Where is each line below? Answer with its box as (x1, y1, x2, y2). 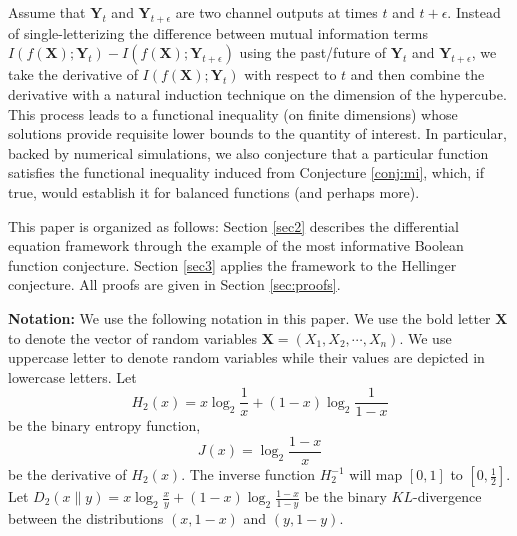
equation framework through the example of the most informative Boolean (8, 235, 464, 256)
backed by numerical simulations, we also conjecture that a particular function (8, 142, 489, 163)
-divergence (413, 486, 482, 507)
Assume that (8, 2, 86, 22)
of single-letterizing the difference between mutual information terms (8, 22, 428, 43)
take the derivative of (8, 64, 138, 85)
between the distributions (8, 507, 164, 528)
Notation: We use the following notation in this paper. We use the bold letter (8, 307, 491, 328)
